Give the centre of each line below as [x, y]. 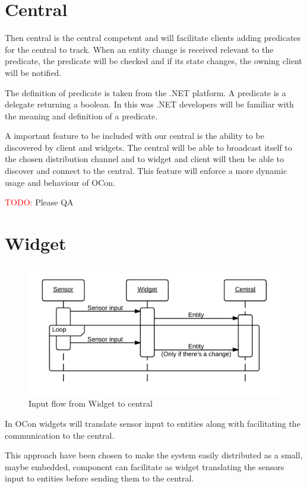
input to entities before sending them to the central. [99, 478]
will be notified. [33, 72]
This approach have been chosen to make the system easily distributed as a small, [154, 455]
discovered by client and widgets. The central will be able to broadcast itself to [148, 147]
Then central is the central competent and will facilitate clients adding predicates [153, 38]
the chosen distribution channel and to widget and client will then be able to [144, 159]
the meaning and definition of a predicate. [81, 115]
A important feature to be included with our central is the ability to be [134, 136]
